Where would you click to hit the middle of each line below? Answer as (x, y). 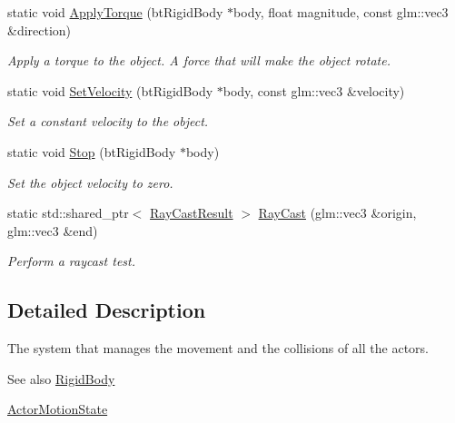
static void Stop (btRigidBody (92, 151)
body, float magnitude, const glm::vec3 (341, 12)
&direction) (40, 30)
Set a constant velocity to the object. (108, 121)
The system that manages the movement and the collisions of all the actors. (218, 348)
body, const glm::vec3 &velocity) (314, 90)
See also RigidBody (61, 378)
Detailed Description (107, 310)
